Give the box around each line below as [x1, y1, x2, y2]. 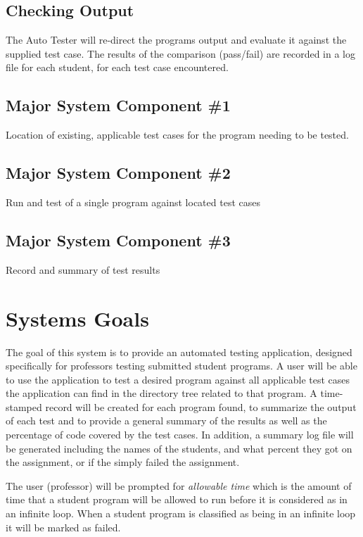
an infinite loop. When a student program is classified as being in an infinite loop [6, 506, 356, 521]
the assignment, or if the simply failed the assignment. [6, 455, 240, 469]
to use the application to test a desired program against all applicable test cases [6, 372, 350, 386]
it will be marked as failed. [6, 519, 121, 534]
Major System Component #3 [6, 229, 231, 251]
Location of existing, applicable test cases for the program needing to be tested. [6, 127, 349, 142]
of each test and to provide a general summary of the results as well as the [6, 413, 327, 428]
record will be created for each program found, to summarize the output [45, 399, 357, 414]
